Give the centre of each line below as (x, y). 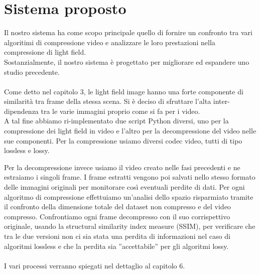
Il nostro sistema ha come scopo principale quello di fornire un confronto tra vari (128, 32)
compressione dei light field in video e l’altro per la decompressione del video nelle (130, 131)
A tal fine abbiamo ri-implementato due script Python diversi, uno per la (116, 121)
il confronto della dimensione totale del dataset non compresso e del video (117, 207)
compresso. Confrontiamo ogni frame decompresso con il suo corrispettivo (117, 216)
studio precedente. (32, 72)
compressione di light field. (45, 52)
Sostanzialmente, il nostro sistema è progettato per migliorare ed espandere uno (127, 61)
